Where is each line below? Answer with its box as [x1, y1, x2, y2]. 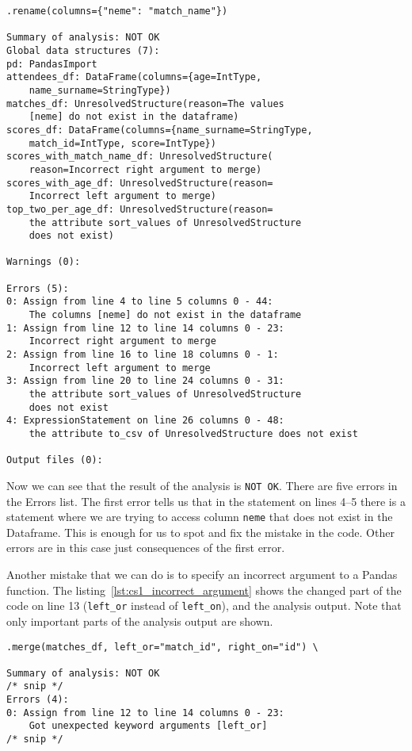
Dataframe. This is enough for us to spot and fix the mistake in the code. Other [6, 523, 395, 540]
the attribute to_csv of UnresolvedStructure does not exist [29, 428, 358, 439]
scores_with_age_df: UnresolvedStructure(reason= [6, 177, 273, 189]
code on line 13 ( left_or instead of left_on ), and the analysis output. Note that [6, 597, 402, 614]
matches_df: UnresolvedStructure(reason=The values [6, 98, 284, 109]
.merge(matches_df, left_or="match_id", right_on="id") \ [6, 641, 319, 653]
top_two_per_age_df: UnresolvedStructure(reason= [6, 203, 273, 215]
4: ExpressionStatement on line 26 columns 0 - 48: [6, 415, 284, 427]
